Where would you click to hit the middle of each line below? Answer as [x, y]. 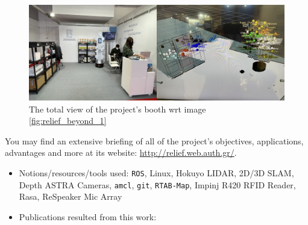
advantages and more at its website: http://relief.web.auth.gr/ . [121, 153]
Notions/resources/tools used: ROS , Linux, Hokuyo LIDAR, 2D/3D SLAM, [156, 172]
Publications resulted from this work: [88, 216]
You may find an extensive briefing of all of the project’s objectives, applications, [154, 140]
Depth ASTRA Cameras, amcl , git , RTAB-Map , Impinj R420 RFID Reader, [157, 184]
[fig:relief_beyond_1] [68, 121]
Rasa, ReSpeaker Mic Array [71, 196]
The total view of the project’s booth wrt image [118, 109]
